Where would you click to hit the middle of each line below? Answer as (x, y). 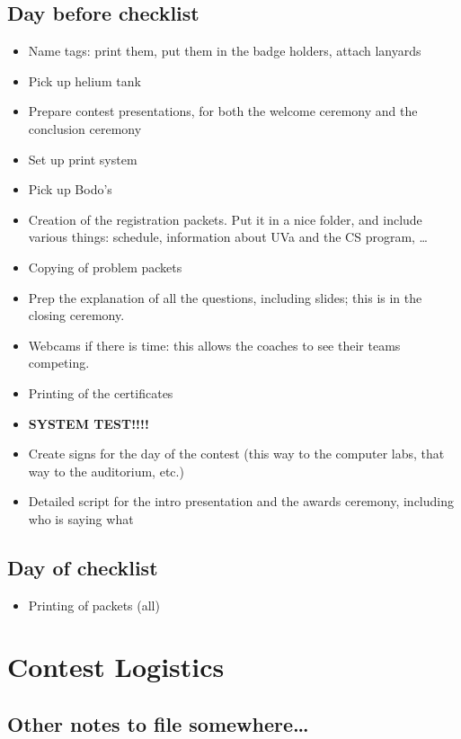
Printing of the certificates (101, 392)
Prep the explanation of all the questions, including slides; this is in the (225, 297)
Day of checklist (83, 567)
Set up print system (83, 159)
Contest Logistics (116, 667)
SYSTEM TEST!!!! (89, 423)
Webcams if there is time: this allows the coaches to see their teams (214, 345)
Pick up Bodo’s (70, 189)
